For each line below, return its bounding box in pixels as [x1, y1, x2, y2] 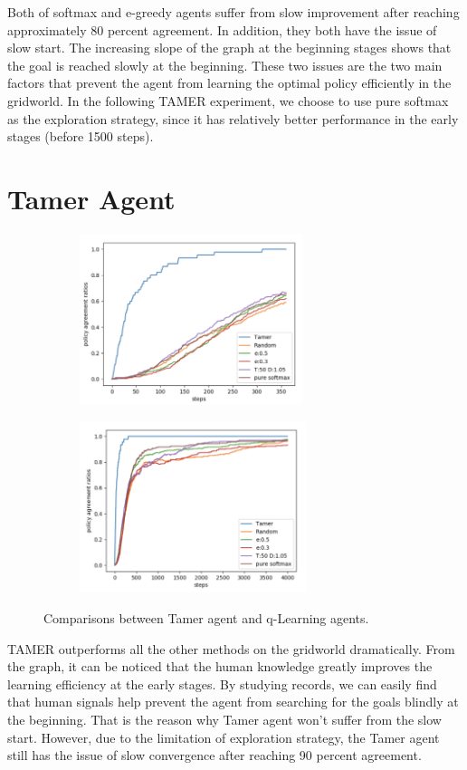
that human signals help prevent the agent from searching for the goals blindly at [7, 692, 459, 711]
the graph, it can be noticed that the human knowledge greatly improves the [7, 657, 433, 676]
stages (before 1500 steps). [7, 127, 154, 146]
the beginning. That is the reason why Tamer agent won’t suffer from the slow [7, 709, 442, 728]
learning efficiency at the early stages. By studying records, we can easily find [7, 674, 437, 693]
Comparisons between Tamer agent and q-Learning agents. [43, 609, 369, 627]
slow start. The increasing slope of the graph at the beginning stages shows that [7, 38, 452, 57]
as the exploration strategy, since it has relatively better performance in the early [7, 109, 459, 128]
